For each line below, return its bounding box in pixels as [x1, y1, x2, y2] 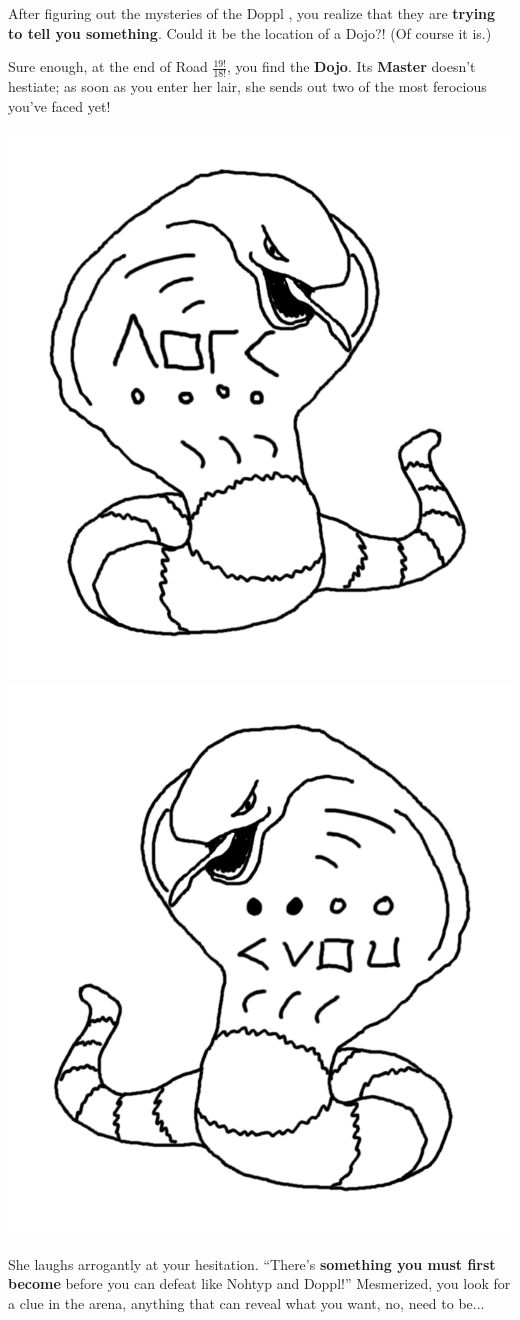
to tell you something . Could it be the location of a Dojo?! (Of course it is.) [8, 22, 492, 43]
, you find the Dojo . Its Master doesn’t [226, 56, 476, 77]
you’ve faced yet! [8, 95, 111, 116]
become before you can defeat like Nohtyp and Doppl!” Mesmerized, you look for [8, 1273, 511, 1294]
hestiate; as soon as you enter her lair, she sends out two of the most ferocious [8, 76, 487, 97]
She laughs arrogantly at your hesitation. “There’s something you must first [8, 1253, 496, 1274]
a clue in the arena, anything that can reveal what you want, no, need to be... [8, 1292, 485, 1313]
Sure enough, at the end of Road [8, 56, 208, 77]
